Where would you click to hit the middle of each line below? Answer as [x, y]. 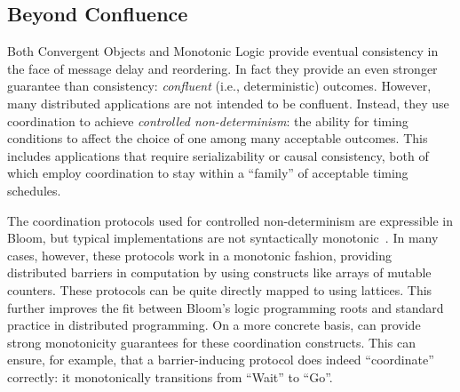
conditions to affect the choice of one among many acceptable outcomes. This [218, 138]
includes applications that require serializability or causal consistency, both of [218, 155]
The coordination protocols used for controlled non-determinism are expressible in [230, 220]
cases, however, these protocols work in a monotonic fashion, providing [199, 255]
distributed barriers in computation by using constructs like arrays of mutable [219, 272]
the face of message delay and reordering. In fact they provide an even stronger [222, 68]
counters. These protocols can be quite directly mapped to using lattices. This [220, 289]
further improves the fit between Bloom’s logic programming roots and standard [226, 307]
